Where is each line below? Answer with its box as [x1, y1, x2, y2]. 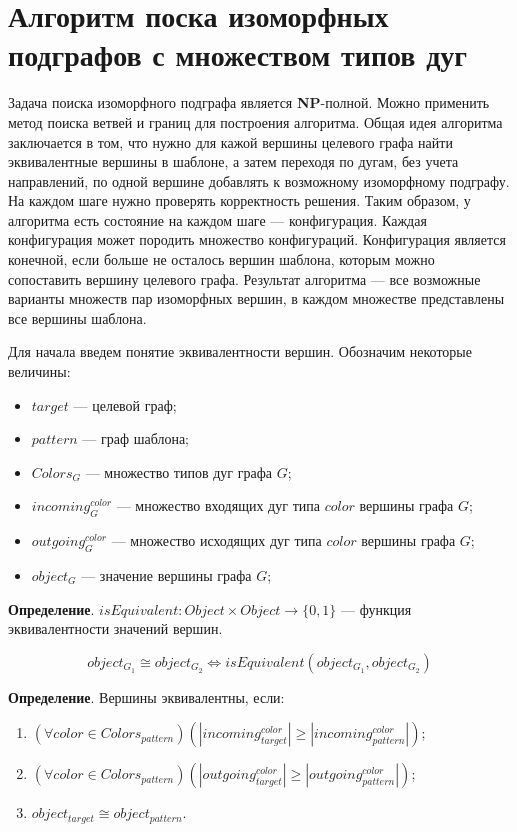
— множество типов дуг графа [85, 461, 273, 482]
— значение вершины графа [81, 565, 252, 585]
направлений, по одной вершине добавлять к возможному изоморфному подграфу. [8, 170, 510, 191]
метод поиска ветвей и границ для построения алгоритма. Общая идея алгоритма [8, 111, 503, 132]
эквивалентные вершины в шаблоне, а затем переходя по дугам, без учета [8, 151, 459, 172]
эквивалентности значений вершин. [8, 618, 223, 639]
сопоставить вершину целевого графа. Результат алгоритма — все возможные [8, 268, 481, 289]
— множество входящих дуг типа [116, 495, 320, 516]
